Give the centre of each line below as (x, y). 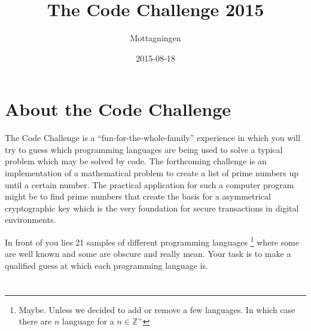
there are (35, 321)
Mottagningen (155, 38)
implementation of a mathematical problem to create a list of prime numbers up (152, 173)
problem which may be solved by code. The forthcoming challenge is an (136, 161)
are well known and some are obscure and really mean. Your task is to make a (148, 254)
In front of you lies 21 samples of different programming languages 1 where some (152, 241)
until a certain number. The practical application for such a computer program (150, 184)
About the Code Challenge (118, 109)
